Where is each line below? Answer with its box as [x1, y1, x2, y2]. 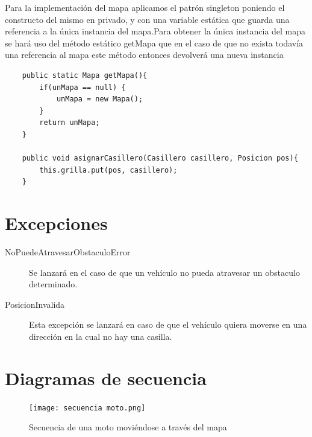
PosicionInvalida [5, 298, 65, 310]
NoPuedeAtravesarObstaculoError [5, 246, 131, 258]
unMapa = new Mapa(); [56, 95, 143, 104]
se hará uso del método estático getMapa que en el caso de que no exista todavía [5, 36, 304, 49]
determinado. [29, 278, 78, 290]
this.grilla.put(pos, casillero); [39, 165, 178, 174]
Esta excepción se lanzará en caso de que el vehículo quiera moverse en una [29, 318, 307, 331]
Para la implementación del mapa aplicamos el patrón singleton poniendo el [5, 1, 285, 13]
